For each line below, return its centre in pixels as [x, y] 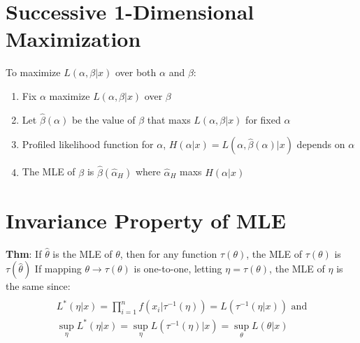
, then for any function [168, 253]
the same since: [38, 286]
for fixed [263, 119]
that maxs [169, 119]
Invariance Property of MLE [146, 220]
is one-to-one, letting [178, 269]
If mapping [58, 269]
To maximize [33, 72]
